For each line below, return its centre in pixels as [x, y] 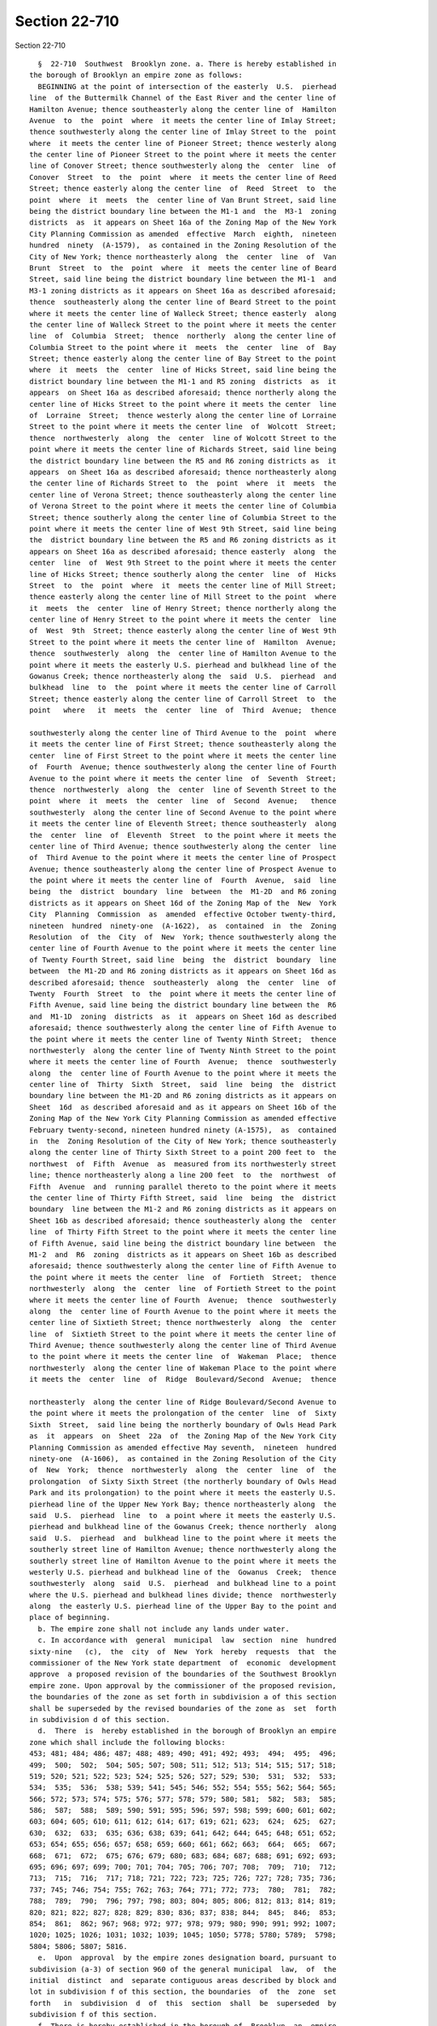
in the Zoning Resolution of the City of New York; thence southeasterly [183, 1141]
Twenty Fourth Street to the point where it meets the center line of [183, 994]
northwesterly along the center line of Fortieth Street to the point [183, 1289]
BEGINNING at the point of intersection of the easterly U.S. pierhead [187, 86]
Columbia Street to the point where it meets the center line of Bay [183, 347]
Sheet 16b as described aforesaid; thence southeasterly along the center [183, 1220]
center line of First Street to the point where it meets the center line [183, 755]
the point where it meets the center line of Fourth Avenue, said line [183, 880]
